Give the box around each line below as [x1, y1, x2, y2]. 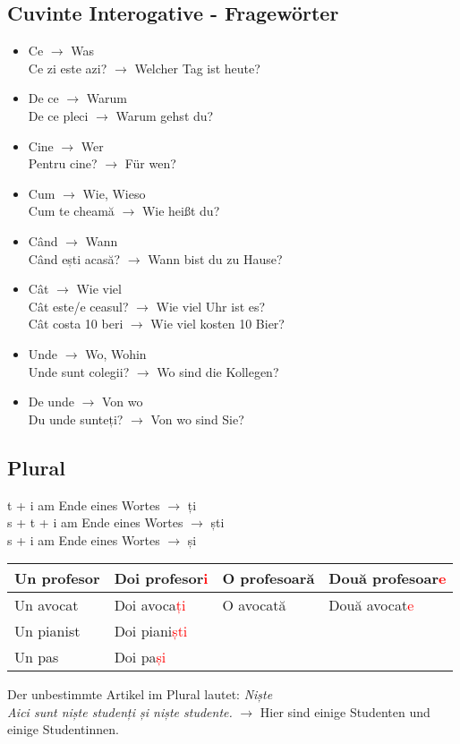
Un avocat [14, 594, 79, 616]
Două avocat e [328, 594, 414, 616]
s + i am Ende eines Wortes [7, 530, 160, 549]
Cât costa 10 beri [28, 314, 124, 333]
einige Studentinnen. [7, 720, 119, 739]
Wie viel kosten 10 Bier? [150, 314, 285, 333]
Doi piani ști [114, 620, 188, 642]
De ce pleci [28, 106, 89, 124]
